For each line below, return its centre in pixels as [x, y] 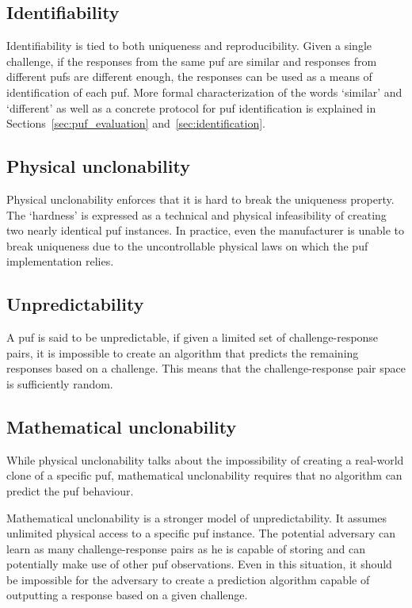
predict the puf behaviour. [70, 490]
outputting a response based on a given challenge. [127, 595]
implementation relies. [60, 261]
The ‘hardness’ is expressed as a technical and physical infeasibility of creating [196, 214]
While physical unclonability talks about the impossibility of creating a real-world [205, 459]
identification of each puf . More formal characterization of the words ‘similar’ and [204, 92]
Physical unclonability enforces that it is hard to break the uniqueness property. [200, 199]
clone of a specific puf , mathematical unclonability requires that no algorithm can [204, 475]
